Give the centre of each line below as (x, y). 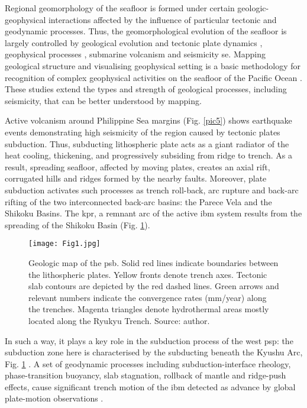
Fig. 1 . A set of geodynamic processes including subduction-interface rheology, (148, 363)
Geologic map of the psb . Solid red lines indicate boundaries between (153, 262)
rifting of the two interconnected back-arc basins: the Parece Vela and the (138, 201)
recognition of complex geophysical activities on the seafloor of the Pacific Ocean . (153, 77)
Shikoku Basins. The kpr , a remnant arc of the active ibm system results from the (153, 213)
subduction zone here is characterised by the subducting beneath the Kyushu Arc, (154, 352)
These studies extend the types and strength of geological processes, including (146, 89)
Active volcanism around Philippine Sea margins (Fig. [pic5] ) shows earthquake (148, 120)
